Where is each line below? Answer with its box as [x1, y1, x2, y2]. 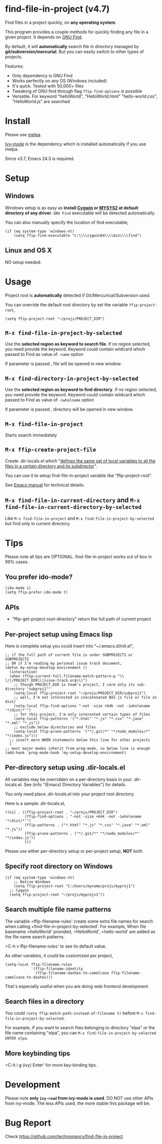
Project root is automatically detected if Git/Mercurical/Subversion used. [5, 292, 151, 298]
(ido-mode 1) [5, 586, 31, 591]
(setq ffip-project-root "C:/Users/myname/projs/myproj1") [14, 883, 135, 888]
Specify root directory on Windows [5, 862, 113, 871]
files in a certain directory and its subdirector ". [5, 463, 98, 469]
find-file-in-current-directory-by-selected [5, 504, 142, 511]
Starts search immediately [5, 432, 57, 438]
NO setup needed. [5, 259, 42, 265]
